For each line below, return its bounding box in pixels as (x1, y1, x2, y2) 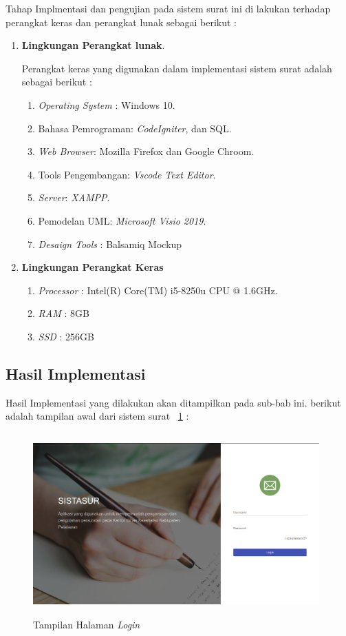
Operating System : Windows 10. (38, 97, 175, 112)
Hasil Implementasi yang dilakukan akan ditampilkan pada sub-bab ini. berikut (6, 395, 341, 409)
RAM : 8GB (38, 306, 89, 320)
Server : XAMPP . (38, 190, 110, 205)
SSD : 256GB (38, 329, 95, 343)
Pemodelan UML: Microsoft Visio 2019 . (38, 213, 206, 227)
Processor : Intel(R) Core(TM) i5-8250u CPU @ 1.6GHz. (38, 283, 278, 297)
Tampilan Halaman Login (33, 617, 140, 632)
